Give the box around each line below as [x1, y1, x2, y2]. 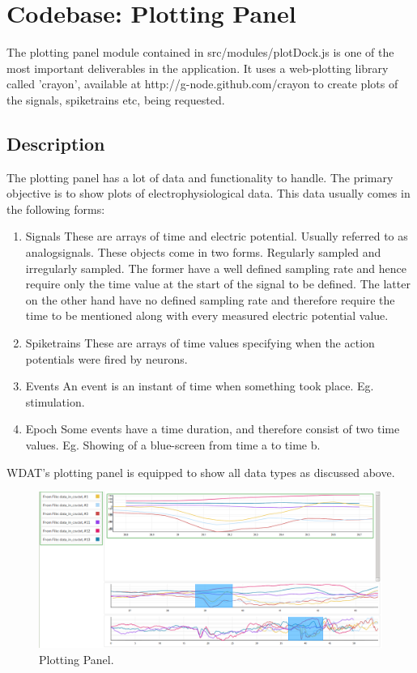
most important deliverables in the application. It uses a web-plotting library [6, 59, 389, 76]
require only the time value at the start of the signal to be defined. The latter [25, 275, 411, 292]
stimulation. [25, 393, 85, 410]
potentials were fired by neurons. [25, 350, 188, 367]
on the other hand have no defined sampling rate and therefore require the [25, 291, 395, 308]
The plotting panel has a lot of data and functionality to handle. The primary [6, 168, 394, 185]
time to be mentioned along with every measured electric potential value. [25, 307, 389, 324]
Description [6, 130, 105, 155]
